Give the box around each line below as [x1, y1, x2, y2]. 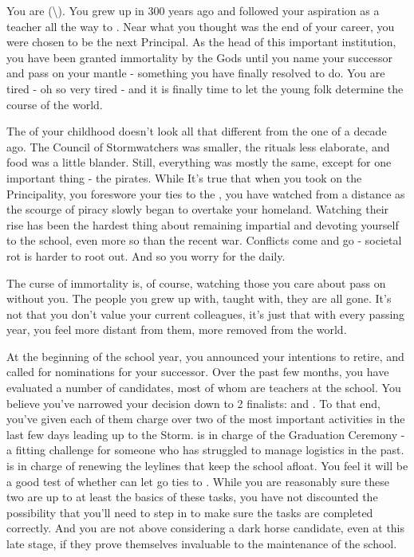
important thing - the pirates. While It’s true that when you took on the [6, 169, 362, 186]
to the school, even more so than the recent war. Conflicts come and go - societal [6, 232, 402, 249]
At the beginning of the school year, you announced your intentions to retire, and [6, 347, 404, 364]
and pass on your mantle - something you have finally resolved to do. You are [6, 65, 385, 81]
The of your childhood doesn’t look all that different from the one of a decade [6, 123, 387, 139]
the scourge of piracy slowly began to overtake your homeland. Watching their [6, 201, 389, 218]
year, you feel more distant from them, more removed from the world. [6, 321, 347, 338]
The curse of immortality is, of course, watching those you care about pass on [6, 274, 386, 291]
